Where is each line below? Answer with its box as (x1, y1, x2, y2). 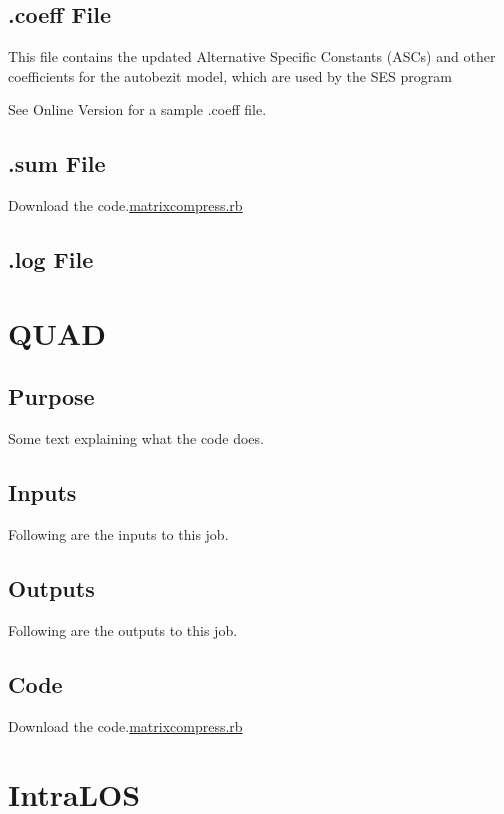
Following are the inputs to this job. (8, 523, 229, 544)
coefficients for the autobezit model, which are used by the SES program (8, 65, 452, 86)
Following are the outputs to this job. (8, 619, 238, 640)
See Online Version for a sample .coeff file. (8, 99, 267, 120)
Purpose (8, 381, 95, 412)
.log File (8, 244, 94, 275)
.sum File (8, 148, 106, 179)
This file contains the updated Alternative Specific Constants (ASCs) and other (8, 46, 496, 67)
